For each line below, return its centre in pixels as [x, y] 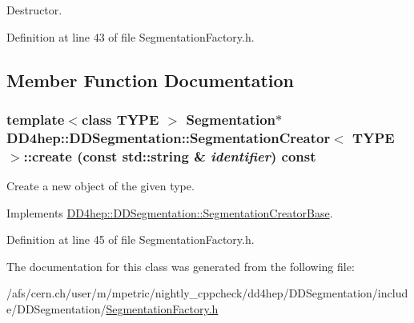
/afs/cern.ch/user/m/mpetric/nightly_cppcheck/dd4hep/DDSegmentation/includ [207, 293]
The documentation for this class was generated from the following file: [181, 266]
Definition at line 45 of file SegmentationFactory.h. [131, 239]
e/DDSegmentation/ [56, 309]
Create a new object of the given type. [100, 186]
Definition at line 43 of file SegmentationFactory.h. [131, 36]
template [36, 119]
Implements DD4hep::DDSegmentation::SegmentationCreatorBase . [170, 212]
